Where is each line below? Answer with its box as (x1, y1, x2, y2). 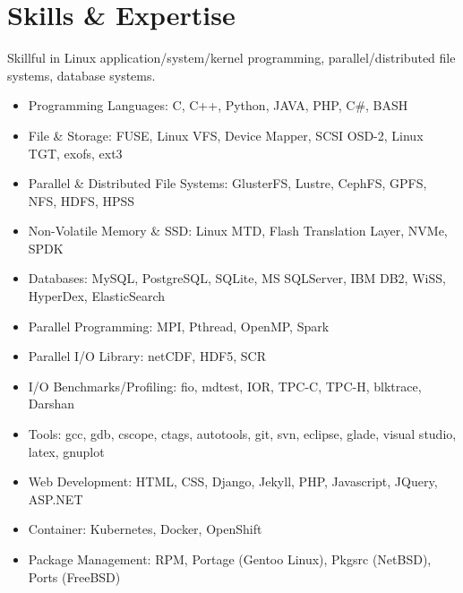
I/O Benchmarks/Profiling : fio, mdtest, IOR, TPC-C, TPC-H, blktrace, (28, 376, 422, 395)
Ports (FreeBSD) (28, 567, 121, 586)
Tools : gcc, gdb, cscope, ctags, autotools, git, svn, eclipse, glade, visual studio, (28, 425, 457, 443)
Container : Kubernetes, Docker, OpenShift (28, 520, 262, 538)
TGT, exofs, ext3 (28, 143, 123, 162)
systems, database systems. (7, 65, 156, 84)
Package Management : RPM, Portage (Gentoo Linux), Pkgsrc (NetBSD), (28, 550, 432, 568)
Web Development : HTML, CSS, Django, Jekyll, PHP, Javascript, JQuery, (28, 472, 438, 491)
